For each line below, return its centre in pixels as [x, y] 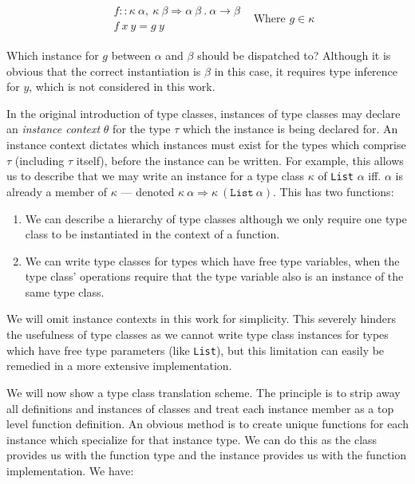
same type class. [65, 291]
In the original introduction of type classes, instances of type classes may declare [204, 113]
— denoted [148, 191]
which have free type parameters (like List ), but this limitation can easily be [196, 350]
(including [40, 160]
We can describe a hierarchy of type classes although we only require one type [216, 218]
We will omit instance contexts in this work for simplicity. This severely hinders [201, 319]
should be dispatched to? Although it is [294, 55]
